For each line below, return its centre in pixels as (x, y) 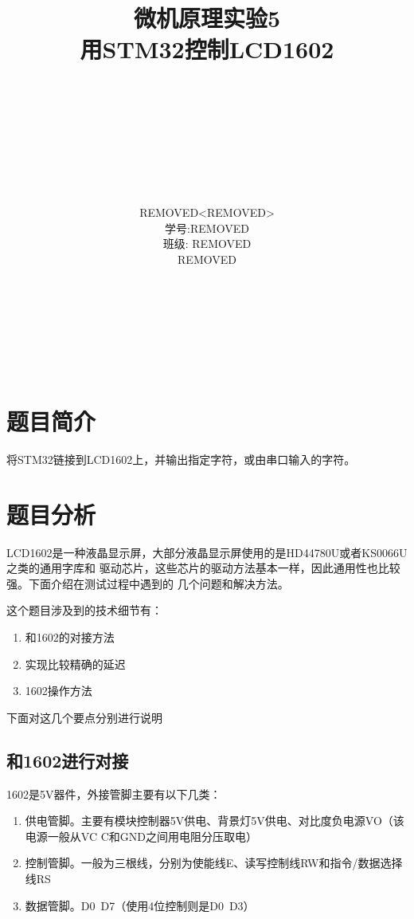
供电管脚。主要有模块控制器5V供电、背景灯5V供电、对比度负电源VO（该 (215, 821)
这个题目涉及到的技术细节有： (84, 610)
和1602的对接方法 (70, 637)
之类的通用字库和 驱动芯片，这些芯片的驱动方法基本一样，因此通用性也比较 (203, 568)
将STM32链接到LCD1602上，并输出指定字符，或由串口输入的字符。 (181, 459)
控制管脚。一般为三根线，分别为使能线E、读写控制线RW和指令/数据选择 (214, 863)
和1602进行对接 (68, 760)
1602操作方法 (59, 691)
